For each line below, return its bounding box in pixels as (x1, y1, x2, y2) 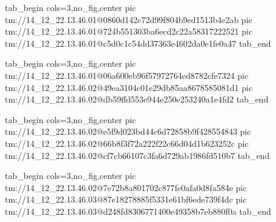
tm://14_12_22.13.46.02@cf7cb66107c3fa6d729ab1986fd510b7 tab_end (5, 149, 270, 161)
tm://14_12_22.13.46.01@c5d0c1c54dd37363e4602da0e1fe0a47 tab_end (5, 36, 271, 49)
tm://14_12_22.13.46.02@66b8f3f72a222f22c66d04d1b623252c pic (5, 136, 249, 149)
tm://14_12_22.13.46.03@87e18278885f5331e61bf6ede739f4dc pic (5, 193, 247, 206)
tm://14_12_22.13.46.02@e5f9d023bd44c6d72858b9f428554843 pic (5, 125, 251, 138)
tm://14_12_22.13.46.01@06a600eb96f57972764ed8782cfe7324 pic (5, 69, 249, 81)
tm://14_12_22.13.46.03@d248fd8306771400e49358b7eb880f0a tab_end (5, 204, 271, 217)
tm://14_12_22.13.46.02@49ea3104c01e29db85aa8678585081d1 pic (5, 81, 253, 93)
